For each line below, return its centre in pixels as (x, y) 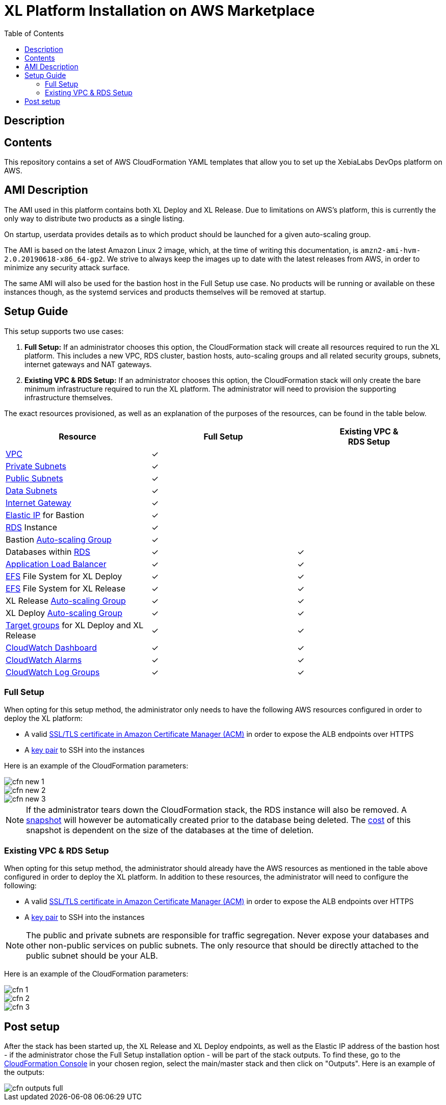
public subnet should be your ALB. (92, 956)
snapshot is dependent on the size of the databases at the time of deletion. (170, 830)
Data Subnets (32, 490)
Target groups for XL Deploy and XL (75, 625)
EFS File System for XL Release (66, 588)
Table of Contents (34, 33)
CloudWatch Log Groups (53, 672)
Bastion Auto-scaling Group (59, 539)
